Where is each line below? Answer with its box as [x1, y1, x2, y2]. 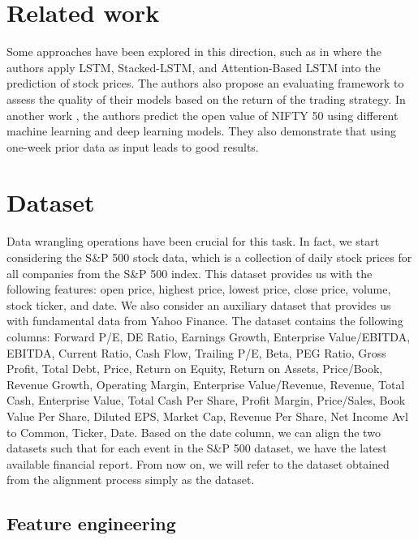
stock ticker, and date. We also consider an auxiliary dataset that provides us [6, 296, 391, 313]
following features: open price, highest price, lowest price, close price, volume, [6, 281, 391, 298]
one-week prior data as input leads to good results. [6, 138, 259, 155]
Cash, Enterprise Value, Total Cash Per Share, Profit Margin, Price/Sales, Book [6, 392, 406, 409]
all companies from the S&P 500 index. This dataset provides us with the [6, 264, 373, 281]
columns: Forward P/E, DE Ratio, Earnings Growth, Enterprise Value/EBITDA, [6, 328, 411, 345]
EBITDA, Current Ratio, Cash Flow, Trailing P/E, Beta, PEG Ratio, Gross [6, 344, 386, 361]
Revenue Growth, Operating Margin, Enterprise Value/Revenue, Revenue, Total [6, 375, 405, 392]
